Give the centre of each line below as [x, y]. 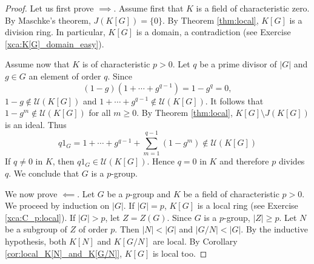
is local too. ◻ [180, 253]
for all [100, 113]
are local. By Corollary [195, 241]
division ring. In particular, [55, 32]
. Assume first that [149, 8]
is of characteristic [116, 64]
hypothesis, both [36, 241]
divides [292, 161]
